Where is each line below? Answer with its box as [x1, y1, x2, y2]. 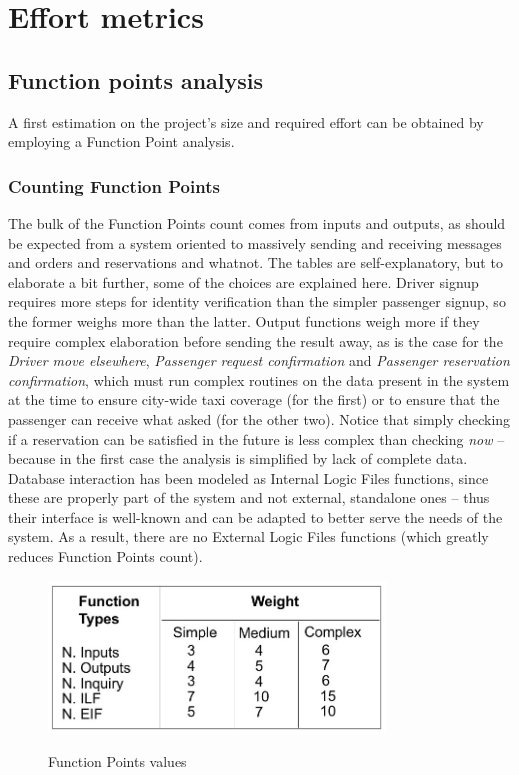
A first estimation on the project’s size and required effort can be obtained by [8, 111, 484, 132]
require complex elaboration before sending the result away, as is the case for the [8, 330, 503, 351]
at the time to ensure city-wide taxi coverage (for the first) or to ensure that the [8, 389, 500, 410]
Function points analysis [8, 64, 264, 95]
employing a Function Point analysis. [8, 131, 235, 152]
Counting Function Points [8, 173, 220, 198]
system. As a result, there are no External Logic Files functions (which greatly [8, 526, 489, 547]
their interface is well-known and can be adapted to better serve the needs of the [8, 506, 503, 527]
